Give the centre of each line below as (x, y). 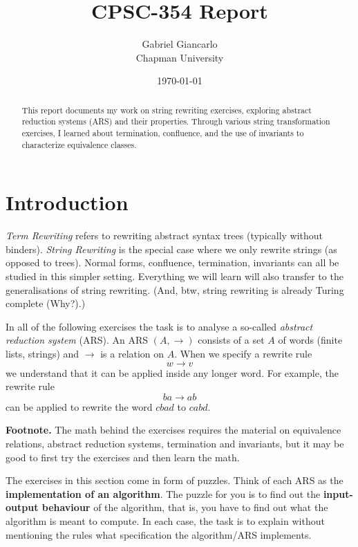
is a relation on (132, 354)
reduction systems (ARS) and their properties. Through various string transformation (176, 121)
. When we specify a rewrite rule (243, 354)
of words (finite (310, 340)
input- (338, 493)
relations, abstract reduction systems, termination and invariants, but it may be (175, 443)
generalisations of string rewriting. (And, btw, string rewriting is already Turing (175, 289)
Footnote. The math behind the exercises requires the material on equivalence (173, 430)
